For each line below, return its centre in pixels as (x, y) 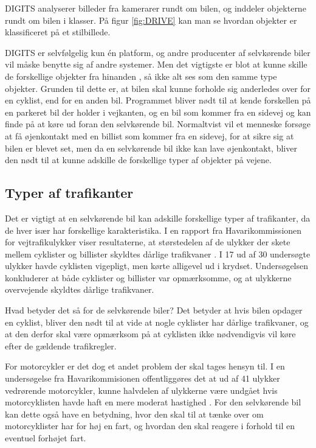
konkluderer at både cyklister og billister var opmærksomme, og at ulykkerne (148, 277)
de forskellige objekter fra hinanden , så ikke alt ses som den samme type (141, 76)
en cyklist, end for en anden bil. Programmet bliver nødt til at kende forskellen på (158, 100)
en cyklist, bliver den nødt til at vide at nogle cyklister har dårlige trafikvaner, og (157, 322)
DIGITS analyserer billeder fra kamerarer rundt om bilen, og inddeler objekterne (156, 8)
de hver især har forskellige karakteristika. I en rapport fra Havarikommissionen (153, 230)
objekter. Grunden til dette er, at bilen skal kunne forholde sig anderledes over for (158, 88)
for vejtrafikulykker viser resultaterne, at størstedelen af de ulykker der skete (148, 242)
